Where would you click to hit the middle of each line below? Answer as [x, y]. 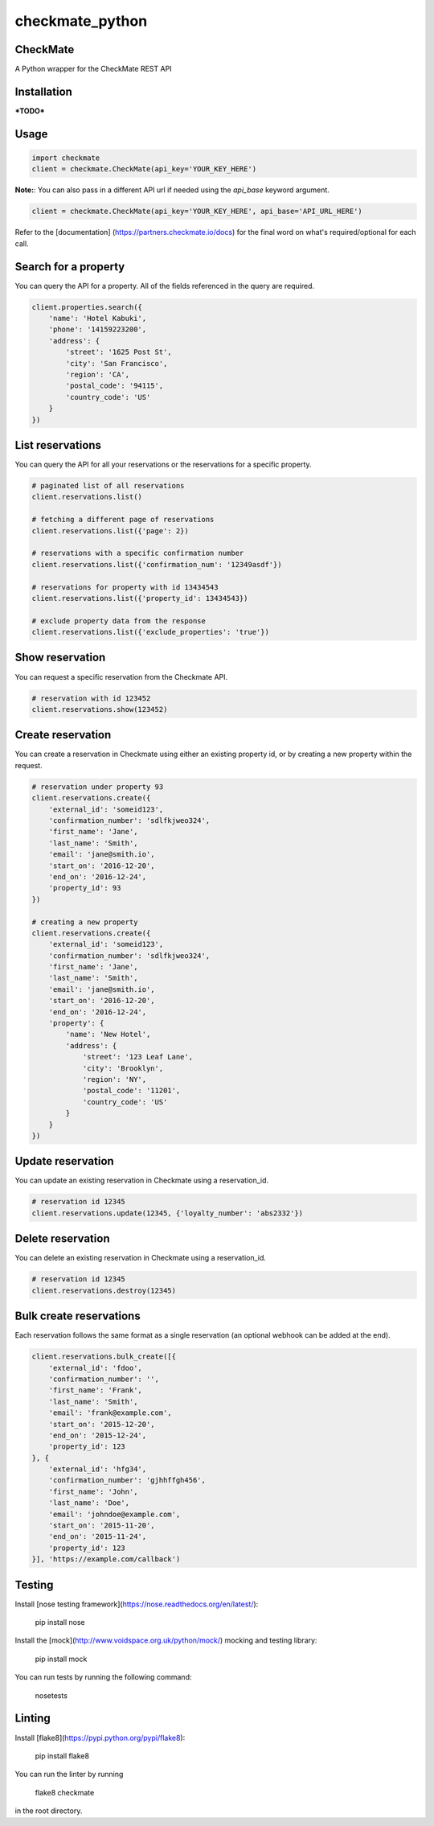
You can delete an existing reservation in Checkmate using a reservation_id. [141, 1258]
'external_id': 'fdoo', [95, 1368]
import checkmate [66, 158]
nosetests [51, 1695]
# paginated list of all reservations [108, 485]
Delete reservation [62, 1239]
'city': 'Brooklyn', [123, 1068]
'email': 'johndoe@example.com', [115, 1514]
